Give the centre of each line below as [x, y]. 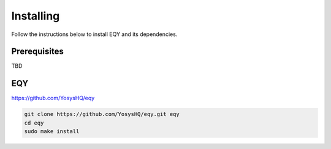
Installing [36, 16]
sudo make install [52, 132]
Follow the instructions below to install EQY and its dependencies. [94, 34]
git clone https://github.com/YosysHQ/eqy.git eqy [102, 114]
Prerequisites [37, 52]
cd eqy [34, 123]
